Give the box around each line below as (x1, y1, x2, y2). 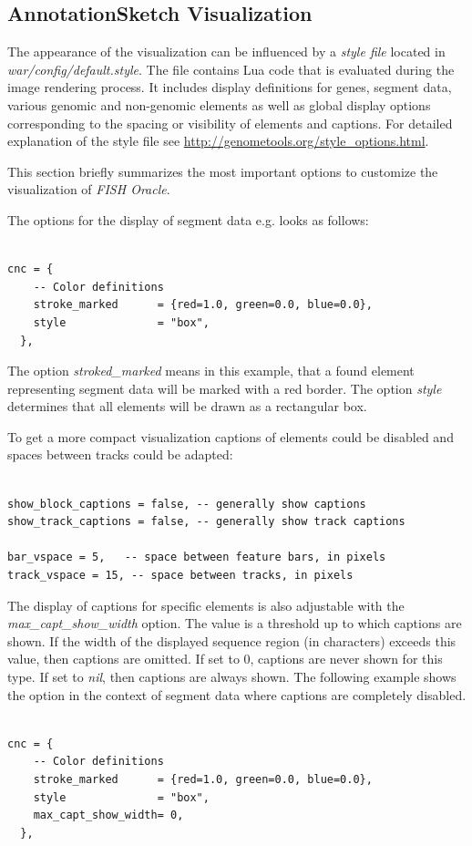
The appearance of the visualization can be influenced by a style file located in (7, 42, 446, 61)
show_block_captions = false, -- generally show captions (7, 497, 366, 511)
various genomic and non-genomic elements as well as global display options (7, 95, 431, 114)
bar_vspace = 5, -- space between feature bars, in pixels (7, 551, 386, 564)
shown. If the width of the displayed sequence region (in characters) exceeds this (7, 631, 457, 650)
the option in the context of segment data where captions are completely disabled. (7, 685, 467, 704)
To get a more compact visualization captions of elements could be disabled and (7, 427, 454, 446)
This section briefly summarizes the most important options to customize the (7, 161, 438, 181)
